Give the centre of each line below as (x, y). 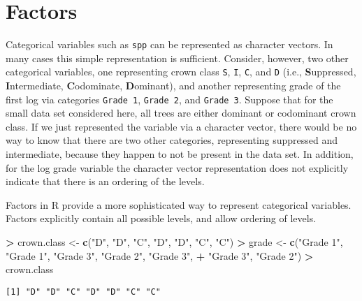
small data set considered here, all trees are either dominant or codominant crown (181, 113)
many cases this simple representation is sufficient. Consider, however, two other (177, 58)
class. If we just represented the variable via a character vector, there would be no (181, 126)
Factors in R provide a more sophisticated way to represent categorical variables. (179, 204)
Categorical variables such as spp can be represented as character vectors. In (169, 44)
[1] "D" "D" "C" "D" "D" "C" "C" (83, 292)
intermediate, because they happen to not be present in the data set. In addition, (180, 154)
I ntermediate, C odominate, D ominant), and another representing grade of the (173, 86)
